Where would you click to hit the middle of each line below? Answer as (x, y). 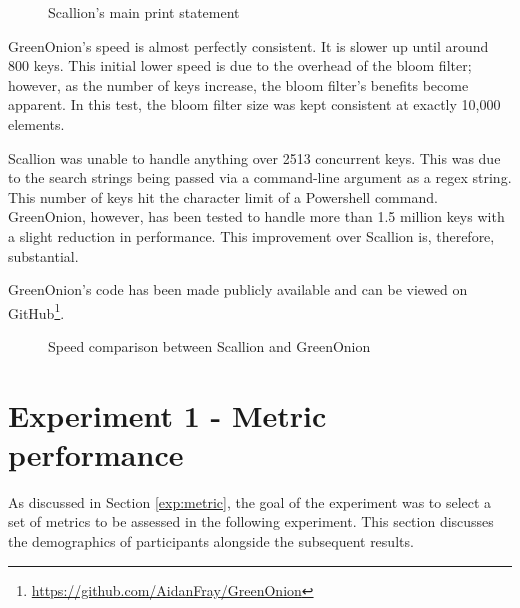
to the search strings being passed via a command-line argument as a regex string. (260, 177)
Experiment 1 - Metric (167, 414)
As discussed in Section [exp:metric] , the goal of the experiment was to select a (250, 501)
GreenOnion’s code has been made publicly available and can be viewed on (238, 289)
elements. (36, 123)
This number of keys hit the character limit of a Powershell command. (223, 196)
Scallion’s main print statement (144, 12)
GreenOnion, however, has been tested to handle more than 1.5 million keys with (256, 216)
